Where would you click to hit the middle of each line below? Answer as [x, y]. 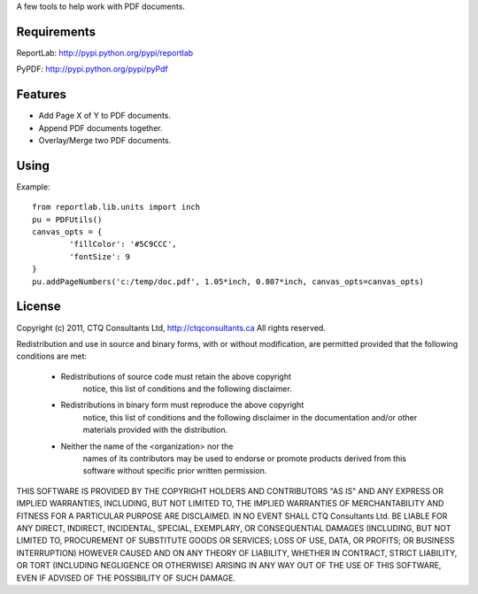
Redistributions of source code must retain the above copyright [176, 376]
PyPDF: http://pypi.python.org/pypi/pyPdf [92, 69]
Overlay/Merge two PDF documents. [105, 140]
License [39, 307]
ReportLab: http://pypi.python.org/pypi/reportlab [105, 52]
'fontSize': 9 [100, 256]
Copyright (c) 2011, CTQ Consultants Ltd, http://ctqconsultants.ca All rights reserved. [171, 328]
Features [41, 94]
